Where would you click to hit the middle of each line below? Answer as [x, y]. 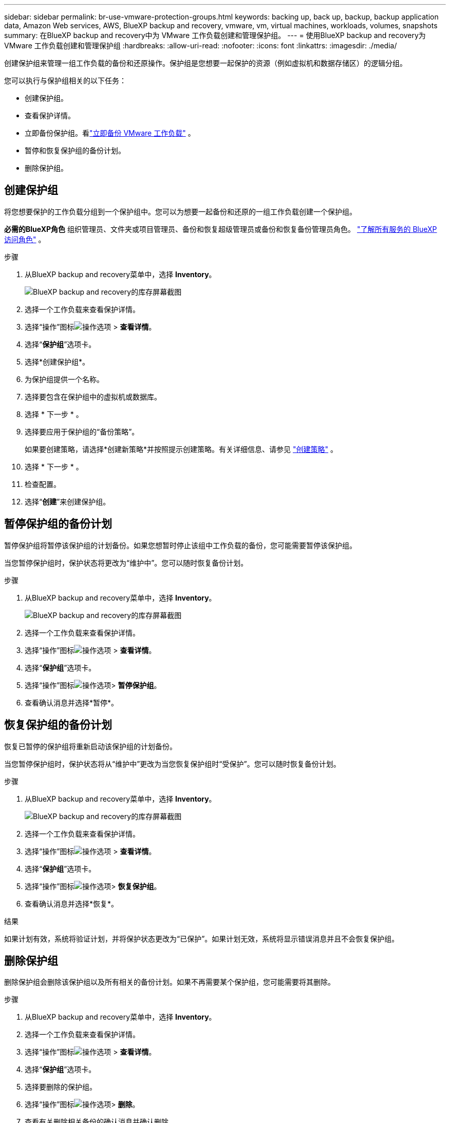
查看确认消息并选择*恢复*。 [72, 903]
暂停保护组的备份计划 [58, 524]
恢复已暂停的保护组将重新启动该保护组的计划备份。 [90, 746]
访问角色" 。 [25, 239]
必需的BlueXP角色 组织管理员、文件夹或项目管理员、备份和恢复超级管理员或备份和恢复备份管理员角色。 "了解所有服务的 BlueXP [221, 229]
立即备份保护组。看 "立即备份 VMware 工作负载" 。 [110, 133]
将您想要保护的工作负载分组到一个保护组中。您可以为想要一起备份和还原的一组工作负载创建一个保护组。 [180, 211]
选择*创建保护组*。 [57, 361]
